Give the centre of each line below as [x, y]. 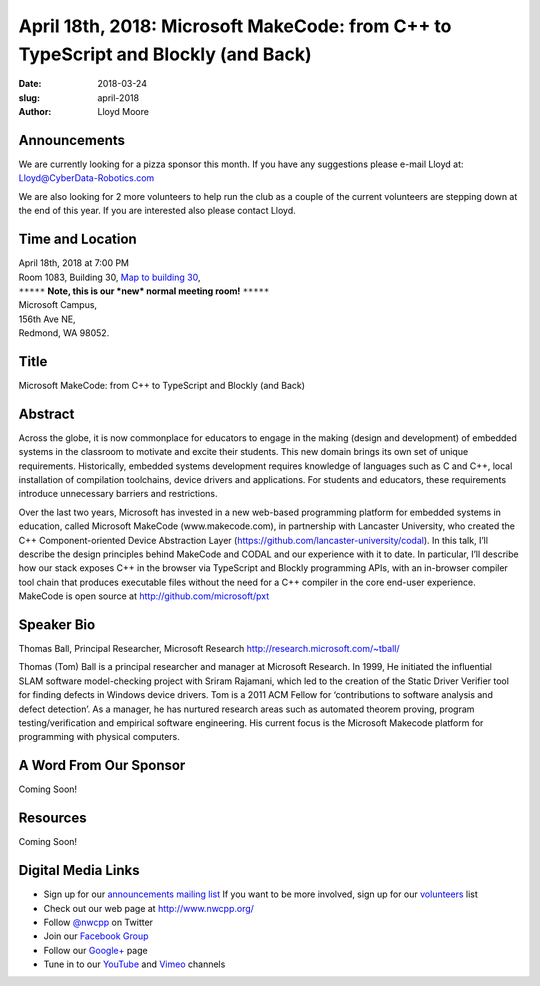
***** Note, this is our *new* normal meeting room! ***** [144, 291]
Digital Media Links [79, 870]
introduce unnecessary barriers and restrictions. [118, 494]
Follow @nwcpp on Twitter [98, 922]
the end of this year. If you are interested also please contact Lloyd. [157, 211]
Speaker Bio [57, 624]
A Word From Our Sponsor [102, 765]
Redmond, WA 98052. [64, 333]
